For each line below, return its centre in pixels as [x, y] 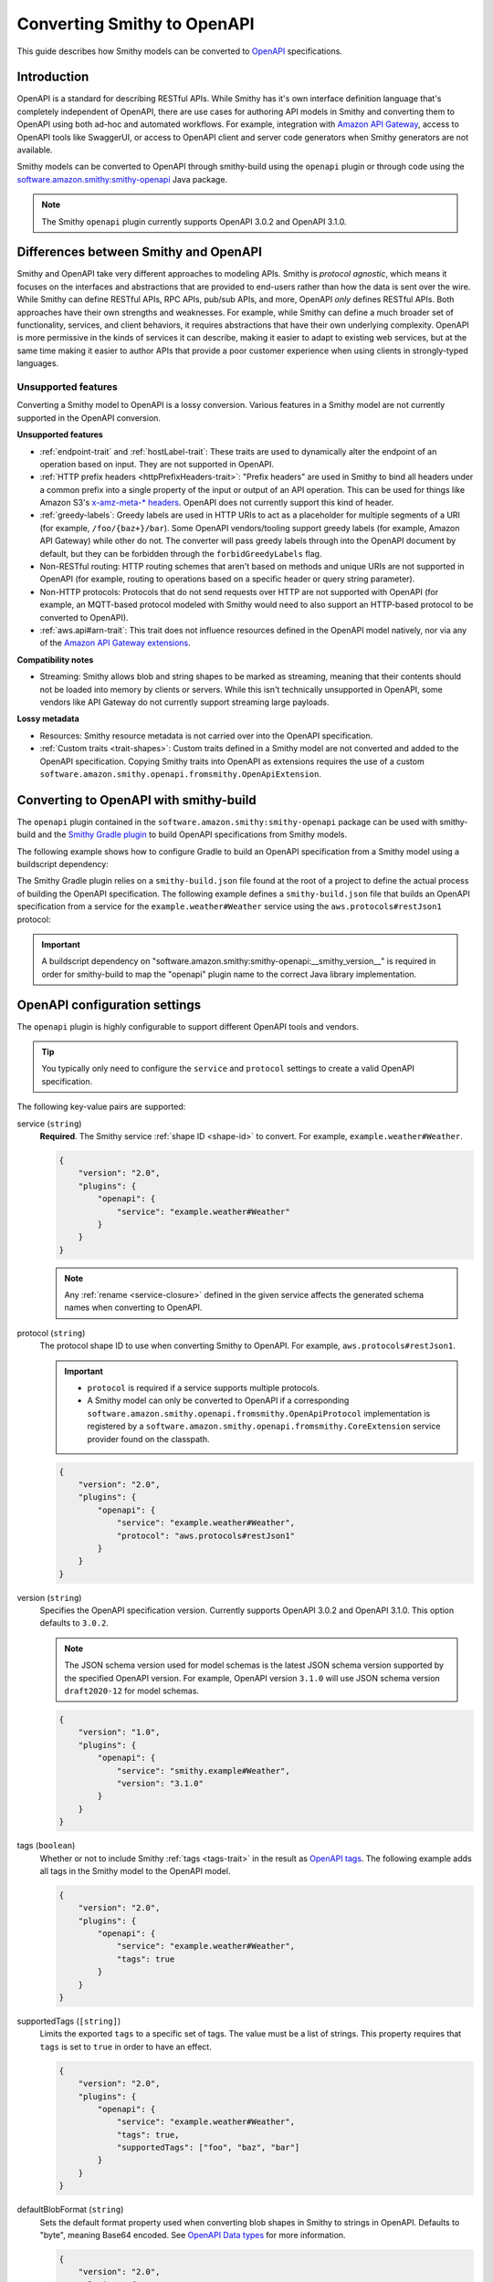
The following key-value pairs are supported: [101, 1107]
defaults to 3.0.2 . [74, 1623]
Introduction [53, 77]
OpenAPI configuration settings [109, 1005]
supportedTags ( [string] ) [69, 2021]
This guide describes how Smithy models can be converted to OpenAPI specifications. [179, 51]
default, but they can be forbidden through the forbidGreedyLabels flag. [181, 553]
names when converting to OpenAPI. [133, 1308]
